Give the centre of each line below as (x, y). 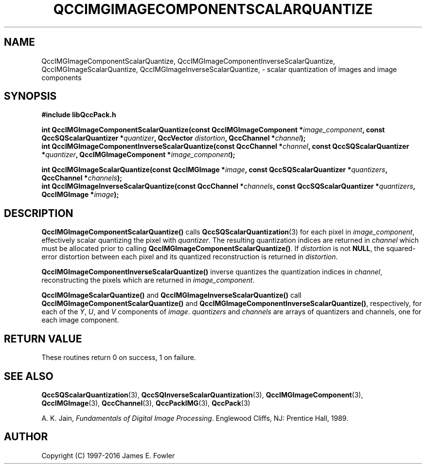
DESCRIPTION (39, 213)
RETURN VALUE (43, 339)
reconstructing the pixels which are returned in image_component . (148, 280)
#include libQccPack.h (79, 115)
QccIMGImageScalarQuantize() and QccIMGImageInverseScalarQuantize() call (171, 295)
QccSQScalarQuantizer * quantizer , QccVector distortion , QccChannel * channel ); (174, 138)
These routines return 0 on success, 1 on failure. (119, 358)
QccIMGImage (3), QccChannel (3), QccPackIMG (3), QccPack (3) (146, 403)
